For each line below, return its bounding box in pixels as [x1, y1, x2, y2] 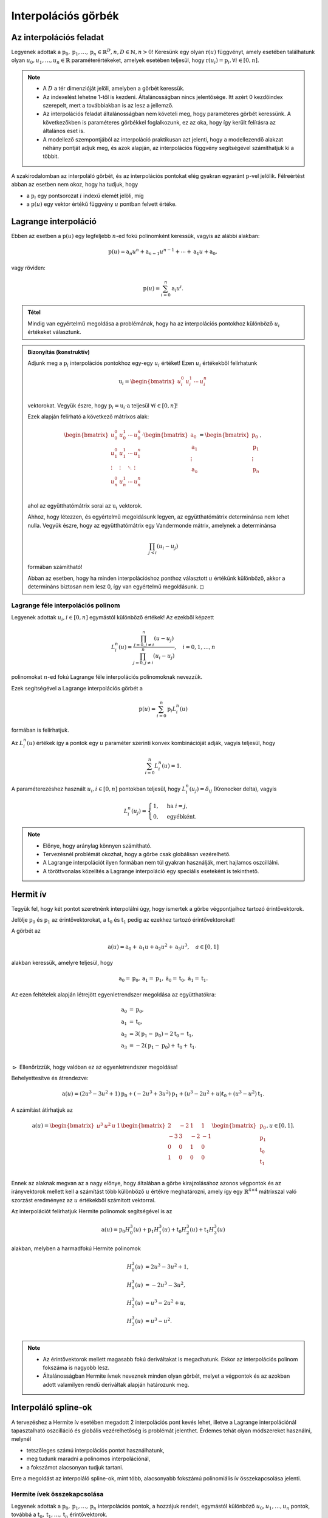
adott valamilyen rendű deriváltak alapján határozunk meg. [43, 1381, 190, 1388]
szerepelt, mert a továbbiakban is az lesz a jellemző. [43, 102, 174, 109]
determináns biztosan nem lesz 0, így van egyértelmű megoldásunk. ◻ [27, 583, 205, 590]
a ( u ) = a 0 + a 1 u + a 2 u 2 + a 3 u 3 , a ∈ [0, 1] [107, 942, 219, 951]
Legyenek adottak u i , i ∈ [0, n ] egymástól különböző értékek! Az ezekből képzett [11, 614, 214, 622]
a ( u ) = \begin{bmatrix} [32, 1122, 95, 1129]
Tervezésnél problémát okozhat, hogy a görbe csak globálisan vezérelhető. [43, 850, 231, 857]
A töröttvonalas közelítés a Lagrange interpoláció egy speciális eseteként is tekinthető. [43, 867, 259, 874]
